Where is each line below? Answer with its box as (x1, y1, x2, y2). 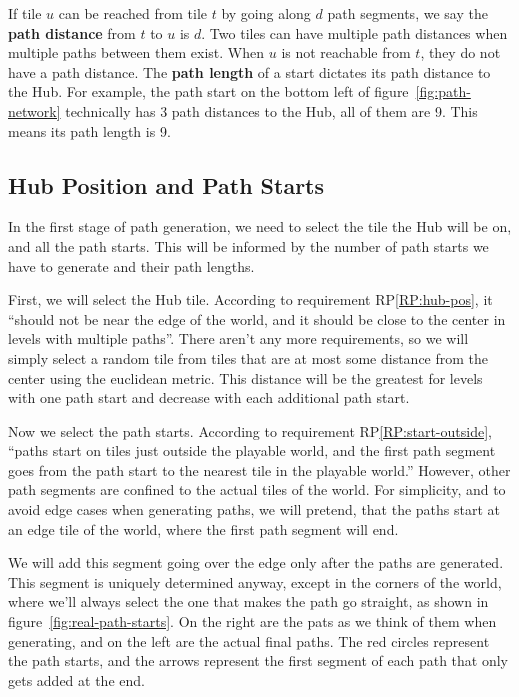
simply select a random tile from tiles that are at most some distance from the (8, 347, 489, 368)
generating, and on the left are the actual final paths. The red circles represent (8, 630, 490, 651)
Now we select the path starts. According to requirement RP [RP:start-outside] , (8, 420, 492, 441)
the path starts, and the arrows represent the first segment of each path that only (8, 650, 509, 671)
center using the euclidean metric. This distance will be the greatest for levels (8, 367, 483, 388)
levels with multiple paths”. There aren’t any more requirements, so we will (8, 328, 469, 349)
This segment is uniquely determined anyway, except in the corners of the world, (8, 571, 502, 592)
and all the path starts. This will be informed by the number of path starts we (8, 235, 489, 256)
